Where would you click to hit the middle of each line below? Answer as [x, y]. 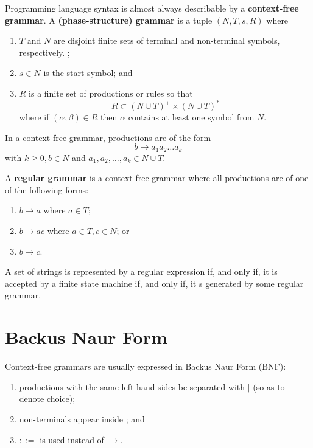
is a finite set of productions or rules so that [111, 93]
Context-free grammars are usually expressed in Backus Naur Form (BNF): [146, 366]
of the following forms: [47, 189]
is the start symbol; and [88, 73]
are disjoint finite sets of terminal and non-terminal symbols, [167, 40]
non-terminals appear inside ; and [82, 419]
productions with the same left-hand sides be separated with [132, 386]
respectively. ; [44, 52]
